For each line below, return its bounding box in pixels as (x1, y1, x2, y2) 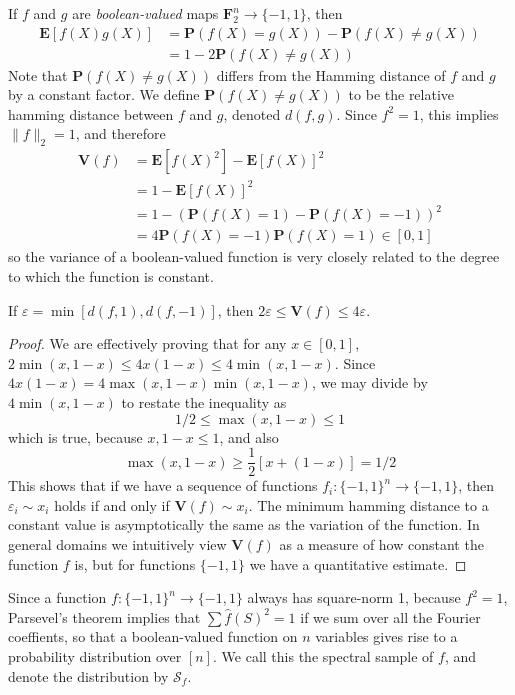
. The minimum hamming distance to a (248, 494, 489, 515)
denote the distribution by (8, 665, 169, 686)
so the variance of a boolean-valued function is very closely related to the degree (8, 246, 500, 267)
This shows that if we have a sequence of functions (8, 475, 318, 496)
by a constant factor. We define (8, 84, 200, 105)
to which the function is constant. (8, 265, 214, 286)
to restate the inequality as (121, 391, 287, 412)
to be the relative (348, 84, 455, 105)
